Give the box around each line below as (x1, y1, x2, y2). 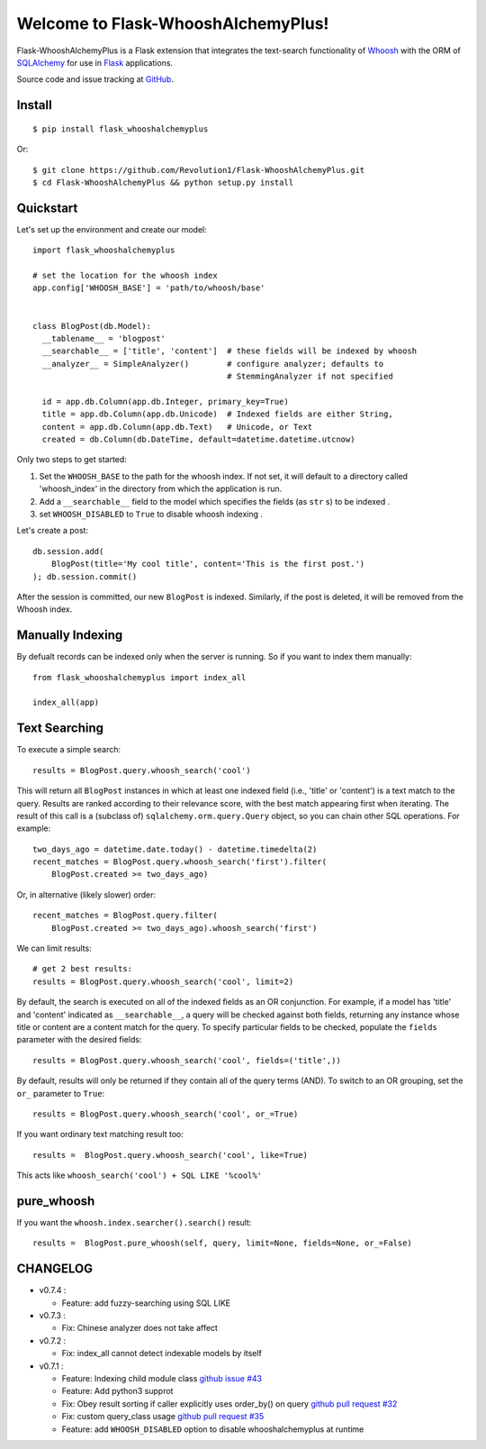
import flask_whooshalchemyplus (32, 245, 175, 256)
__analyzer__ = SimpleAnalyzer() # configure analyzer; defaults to (41, 359, 384, 369)
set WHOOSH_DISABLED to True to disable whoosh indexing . (39, 509, 264, 520)
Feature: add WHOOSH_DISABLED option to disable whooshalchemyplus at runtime (61, 1424, 364, 1435)
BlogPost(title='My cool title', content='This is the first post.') (50, 559, 365, 570)
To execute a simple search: (16, 744, 121, 755)
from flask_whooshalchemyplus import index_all (32, 672, 247, 682)
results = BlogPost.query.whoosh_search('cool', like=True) (32, 1150, 308, 1160)
